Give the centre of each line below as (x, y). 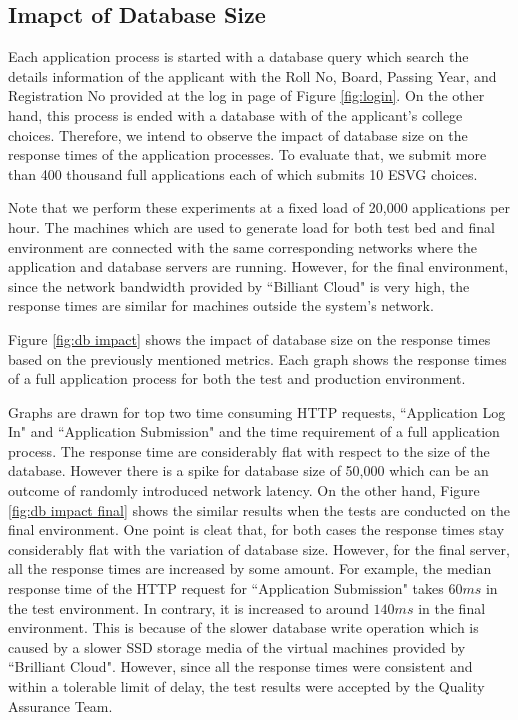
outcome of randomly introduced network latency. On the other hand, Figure (244, 490)
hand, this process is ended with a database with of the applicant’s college (235, 114)
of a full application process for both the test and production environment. (237, 378)
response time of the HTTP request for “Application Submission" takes (226, 588)
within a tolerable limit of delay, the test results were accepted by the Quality (246, 686)
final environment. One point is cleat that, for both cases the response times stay (256, 529)
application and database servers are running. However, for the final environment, (258, 266)
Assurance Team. (60, 705)
